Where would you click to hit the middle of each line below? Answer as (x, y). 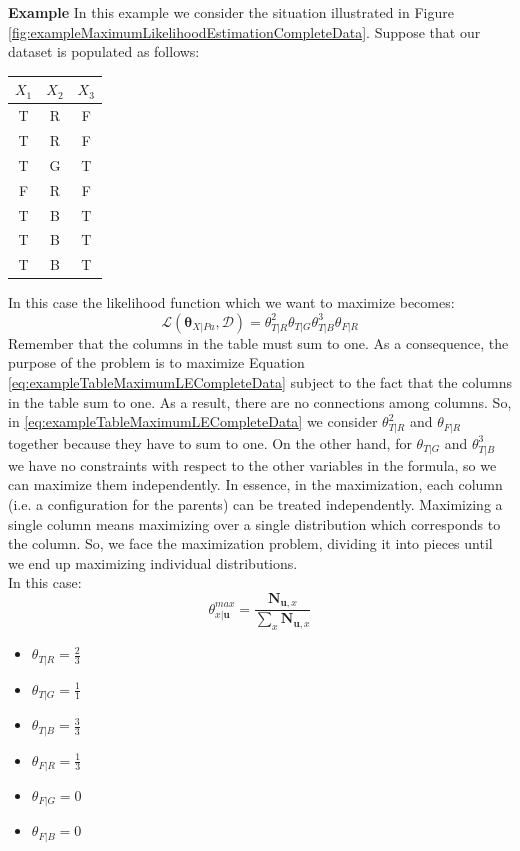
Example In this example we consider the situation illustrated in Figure (231, 12)
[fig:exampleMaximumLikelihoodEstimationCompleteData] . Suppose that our (244, 31)
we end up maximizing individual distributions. (153, 562)
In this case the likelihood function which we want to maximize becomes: (231, 302)
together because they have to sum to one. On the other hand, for (210, 442)
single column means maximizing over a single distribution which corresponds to (254, 523)
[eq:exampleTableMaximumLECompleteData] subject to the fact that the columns (260, 382)
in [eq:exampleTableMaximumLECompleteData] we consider (193, 421)
